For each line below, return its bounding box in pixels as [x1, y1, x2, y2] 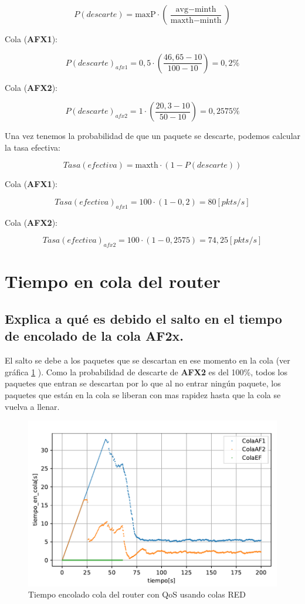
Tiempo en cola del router [5, 269, 221, 293]
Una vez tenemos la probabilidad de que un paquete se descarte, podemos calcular [5, 130, 301, 142]
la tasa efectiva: [5, 141, 60, 153]
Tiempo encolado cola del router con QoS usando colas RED [28, 588, 246, 600]
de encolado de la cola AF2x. [5, 327, 184, 345]
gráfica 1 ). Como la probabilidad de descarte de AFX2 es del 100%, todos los [5, 365, 287, 378]
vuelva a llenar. [5, 400, 60, 412]
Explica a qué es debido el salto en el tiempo [5, 309, 282, 327]
